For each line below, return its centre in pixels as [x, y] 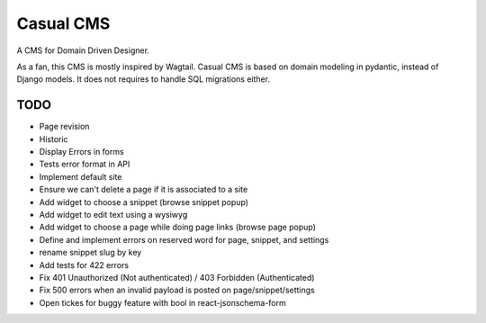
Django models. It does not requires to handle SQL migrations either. [143, 79]
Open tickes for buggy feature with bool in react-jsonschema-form [163, 302]
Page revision [64, 127]
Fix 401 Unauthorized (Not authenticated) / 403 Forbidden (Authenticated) [177, 277]
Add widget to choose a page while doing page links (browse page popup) [178, 227]
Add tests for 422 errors [84, 265]
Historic [54, 139]
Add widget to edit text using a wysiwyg [113, 214]
